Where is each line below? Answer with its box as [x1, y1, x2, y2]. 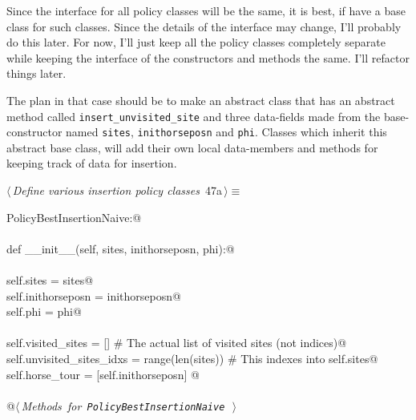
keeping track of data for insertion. [6, 155, 177, 172]
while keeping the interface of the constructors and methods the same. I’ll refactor [6, 49, 410, 66]
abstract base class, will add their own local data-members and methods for [6, 139, 378, 155]
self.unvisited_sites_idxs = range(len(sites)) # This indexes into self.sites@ [6, 350, 378, 366]
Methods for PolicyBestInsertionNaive [21, 397, 225, 414]
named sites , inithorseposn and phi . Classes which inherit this [66, 123, 387, 140]
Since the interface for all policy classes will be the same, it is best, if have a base [6, 2, 406, 18]
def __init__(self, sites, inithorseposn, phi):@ [6, 240, 235, 256]
